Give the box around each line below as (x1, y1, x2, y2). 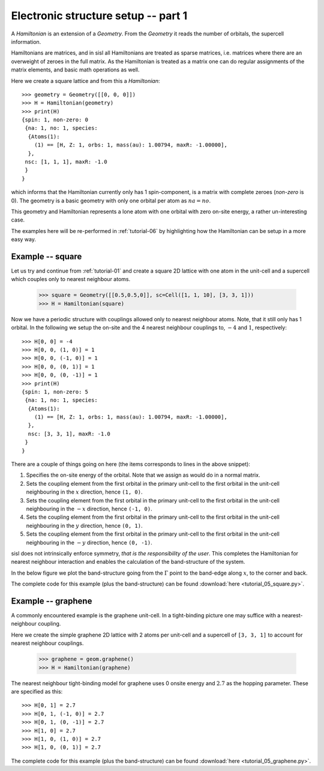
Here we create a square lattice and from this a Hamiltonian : (11, 77, 160, 84)
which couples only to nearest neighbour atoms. (11, 276, 131, 283)
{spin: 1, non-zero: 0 (22, 116, 89, 123)
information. (11, 38, 41, 45)
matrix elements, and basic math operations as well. (11, 66, 140, 73)
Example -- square (11, 251, 82, 261)
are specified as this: (11, 688, 63, 695)
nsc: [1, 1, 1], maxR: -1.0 (25, 159, 107, 165)
